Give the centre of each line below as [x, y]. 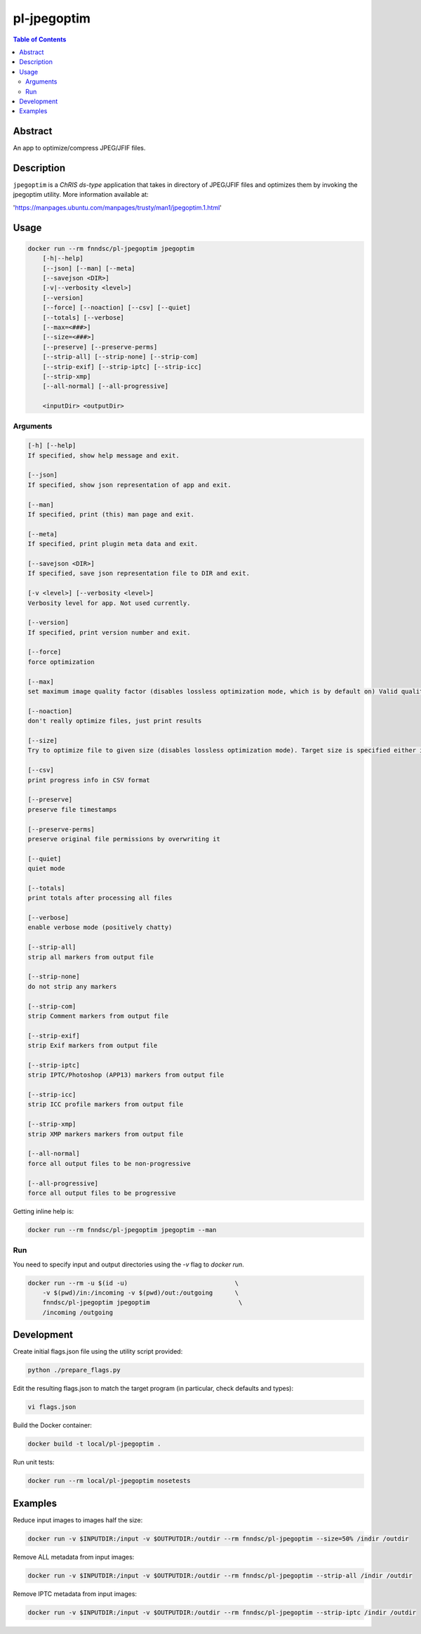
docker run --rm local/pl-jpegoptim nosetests [109, 1481]
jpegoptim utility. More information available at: [81, 195]
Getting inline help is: [43, 1211]
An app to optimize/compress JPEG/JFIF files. [79, 148]
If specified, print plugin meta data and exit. [113, 544]
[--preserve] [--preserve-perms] [100, 347]
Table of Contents [40, 39]
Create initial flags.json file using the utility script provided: [98, 1351]
